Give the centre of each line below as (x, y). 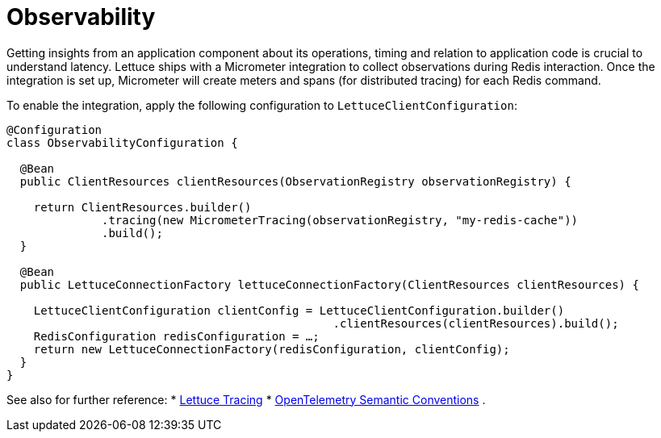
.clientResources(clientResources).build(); (476, 323)
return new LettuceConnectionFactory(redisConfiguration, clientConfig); (272, 349)
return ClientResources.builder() (142, 207)
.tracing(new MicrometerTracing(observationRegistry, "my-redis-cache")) (340, 220)
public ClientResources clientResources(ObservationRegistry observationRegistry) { (295, 181)
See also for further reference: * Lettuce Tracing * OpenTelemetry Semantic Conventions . (246, 399)
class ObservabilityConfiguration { (122, 142)
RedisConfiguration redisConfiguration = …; (176, 336)
